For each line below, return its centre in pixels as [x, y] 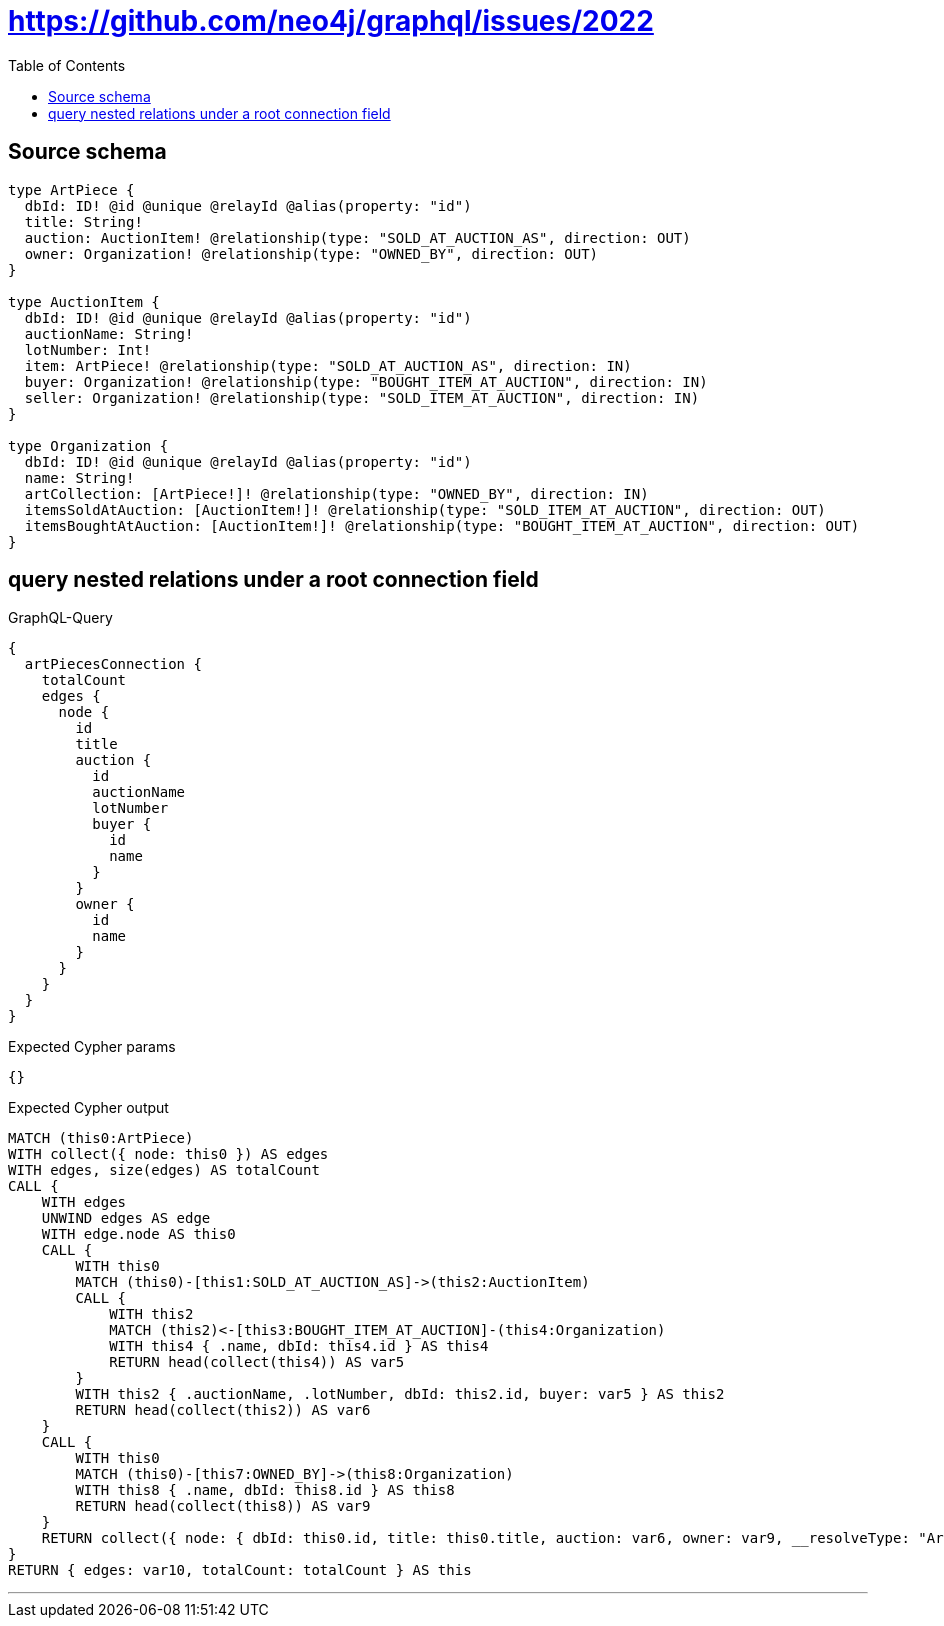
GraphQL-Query [60, 618]
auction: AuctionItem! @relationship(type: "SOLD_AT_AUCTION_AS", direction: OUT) [357, 237]
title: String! [83, 221]
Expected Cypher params [92, 1047]
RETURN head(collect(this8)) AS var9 [223, 1506]
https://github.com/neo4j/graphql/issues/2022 [331, 21]
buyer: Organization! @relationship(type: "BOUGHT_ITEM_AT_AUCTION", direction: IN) [366, 381]
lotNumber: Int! [88, 349]
